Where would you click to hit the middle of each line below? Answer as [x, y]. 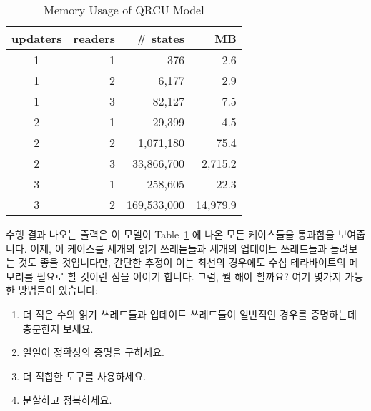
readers [94, 38]
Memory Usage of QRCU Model [124, 10]
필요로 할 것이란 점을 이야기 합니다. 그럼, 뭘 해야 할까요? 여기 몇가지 [189, 276]
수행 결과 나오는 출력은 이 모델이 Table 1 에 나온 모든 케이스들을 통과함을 [170, 234]
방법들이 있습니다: [58, 290]
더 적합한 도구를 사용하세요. [84, 376]
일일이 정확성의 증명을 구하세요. [93, 352]
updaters [37, 38]
